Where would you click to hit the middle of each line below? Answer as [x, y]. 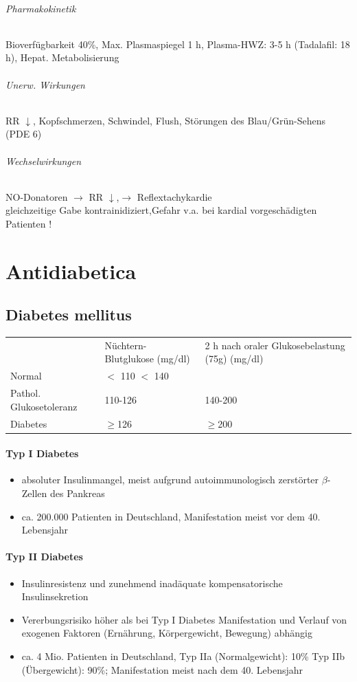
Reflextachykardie [174, 196]
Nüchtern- [126, 345]
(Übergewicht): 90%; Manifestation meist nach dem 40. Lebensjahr [162, 669]
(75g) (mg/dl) [234, 359]
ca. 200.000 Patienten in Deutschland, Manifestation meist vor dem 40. [171, 516]
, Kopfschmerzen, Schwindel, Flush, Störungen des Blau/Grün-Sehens [180, 120]
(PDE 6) [24, 134]
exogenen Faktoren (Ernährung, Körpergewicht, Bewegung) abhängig [167, 633]
